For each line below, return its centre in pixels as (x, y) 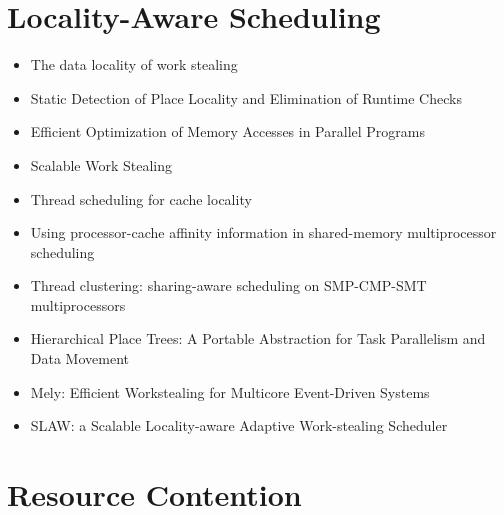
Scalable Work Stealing (101, 164)
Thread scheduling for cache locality (141, 198)
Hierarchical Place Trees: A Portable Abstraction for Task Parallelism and (258, 338)
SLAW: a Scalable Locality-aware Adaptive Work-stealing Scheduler (239, 425)
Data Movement (79, 358)
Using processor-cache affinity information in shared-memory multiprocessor (263, 232)
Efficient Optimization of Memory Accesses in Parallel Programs (227, 131)
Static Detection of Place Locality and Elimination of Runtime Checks (246, 97)
